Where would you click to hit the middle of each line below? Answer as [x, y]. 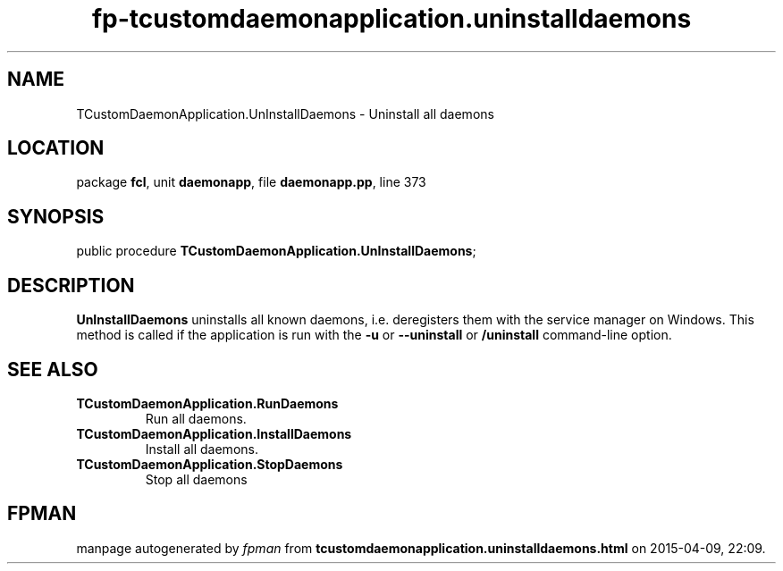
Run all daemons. [196, 418]
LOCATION [56, 148]
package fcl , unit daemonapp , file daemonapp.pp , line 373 [251, 182]
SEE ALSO [53, 369]
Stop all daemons [196, 479]
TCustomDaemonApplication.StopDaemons [210, 464]
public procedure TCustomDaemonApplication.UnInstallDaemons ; [276, 251]
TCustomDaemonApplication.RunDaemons [207, 403]
